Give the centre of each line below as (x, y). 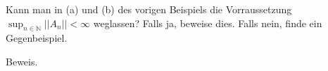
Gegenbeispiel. (37, 38)
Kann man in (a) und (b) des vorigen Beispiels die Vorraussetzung (149, 9)
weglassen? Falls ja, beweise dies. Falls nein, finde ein (208, 23)
